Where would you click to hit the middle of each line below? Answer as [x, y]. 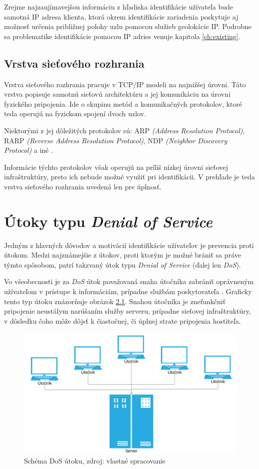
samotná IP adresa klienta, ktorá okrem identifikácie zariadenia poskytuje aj [121, 16]
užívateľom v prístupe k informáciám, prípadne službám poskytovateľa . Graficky [128, 291]
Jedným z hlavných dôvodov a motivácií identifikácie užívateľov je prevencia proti [129, 245]
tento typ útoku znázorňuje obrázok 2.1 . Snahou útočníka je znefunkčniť [115, 301]
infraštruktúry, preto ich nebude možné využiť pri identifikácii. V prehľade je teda [129, 177]
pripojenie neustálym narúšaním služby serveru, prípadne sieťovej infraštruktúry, [127, 311]
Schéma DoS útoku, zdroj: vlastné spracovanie [95, 461]
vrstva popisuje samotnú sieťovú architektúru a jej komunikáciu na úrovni [117, 94]
